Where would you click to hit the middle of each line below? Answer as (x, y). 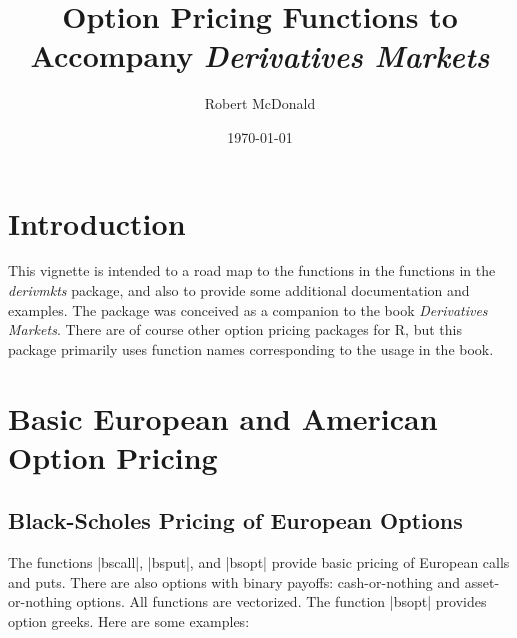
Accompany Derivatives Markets (260, 56)
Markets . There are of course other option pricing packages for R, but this (235, 329)
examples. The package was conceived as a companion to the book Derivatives (248, 309)
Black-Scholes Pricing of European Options (235, 520)
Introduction (97, 222)
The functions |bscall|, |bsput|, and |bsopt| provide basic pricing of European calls (259, 562)
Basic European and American (223, 417)
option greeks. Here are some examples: (129, 620)
